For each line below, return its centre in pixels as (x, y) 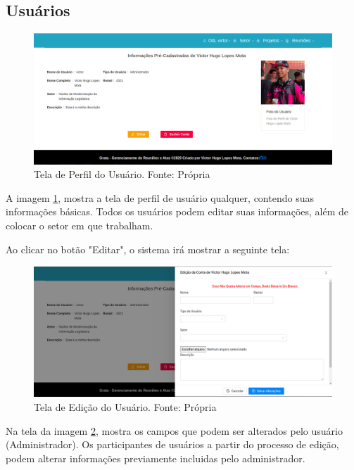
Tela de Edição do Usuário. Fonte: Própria (125, 407)
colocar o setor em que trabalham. (80, 225)
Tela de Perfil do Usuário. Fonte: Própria (122, 174)
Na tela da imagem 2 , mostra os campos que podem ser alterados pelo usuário (174, 430)
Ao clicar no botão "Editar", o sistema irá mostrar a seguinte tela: (148, 249)
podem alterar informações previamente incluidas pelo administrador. (156, 458)
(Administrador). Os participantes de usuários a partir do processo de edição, (172, 444)
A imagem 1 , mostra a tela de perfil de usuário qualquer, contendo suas (160, 197)
